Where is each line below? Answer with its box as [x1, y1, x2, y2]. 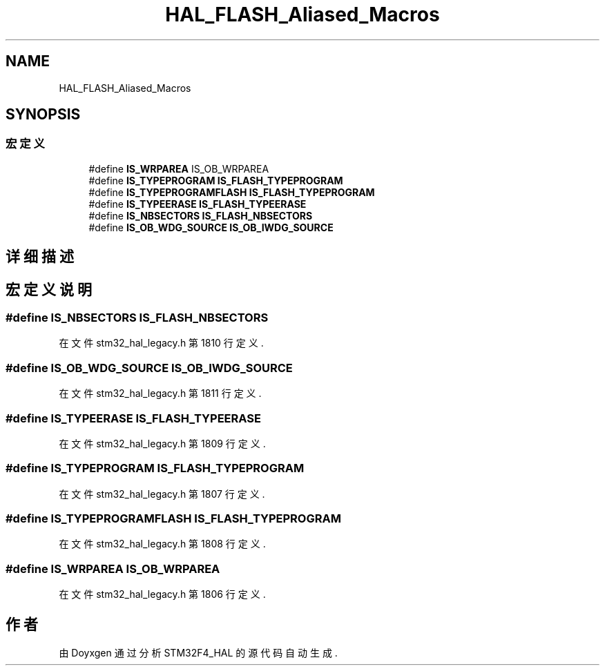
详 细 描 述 [6, 248, 74, 266]
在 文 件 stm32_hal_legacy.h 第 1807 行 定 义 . [59, 487, 265, 500]
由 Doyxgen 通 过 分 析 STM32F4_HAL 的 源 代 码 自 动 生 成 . [59, 647, 338, 659]
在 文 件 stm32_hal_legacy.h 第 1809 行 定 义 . [59, 437, 266, 449]
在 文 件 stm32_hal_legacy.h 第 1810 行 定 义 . [59, 337, 264, 349]
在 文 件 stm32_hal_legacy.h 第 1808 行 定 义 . [59, 538, 266, 550]
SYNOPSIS [6, 106, 81, 124]
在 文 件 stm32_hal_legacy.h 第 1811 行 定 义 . [59, 387, 262, 400]
